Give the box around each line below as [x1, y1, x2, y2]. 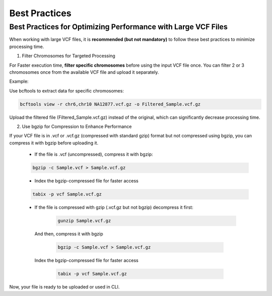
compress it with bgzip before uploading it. [9, 139, 98, 146]
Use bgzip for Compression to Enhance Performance [22, 124, 132, 130]
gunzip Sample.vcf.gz [57, 218, 111, 224]
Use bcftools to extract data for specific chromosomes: [9, 87, 124, 93]
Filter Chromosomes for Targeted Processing [22, 53, 115, 59]
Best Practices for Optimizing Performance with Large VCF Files [9, 22, 228, 31]
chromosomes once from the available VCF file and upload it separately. [9, 69, 159, 75]
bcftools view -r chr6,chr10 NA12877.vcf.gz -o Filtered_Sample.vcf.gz [20, 101, 201, 107]
